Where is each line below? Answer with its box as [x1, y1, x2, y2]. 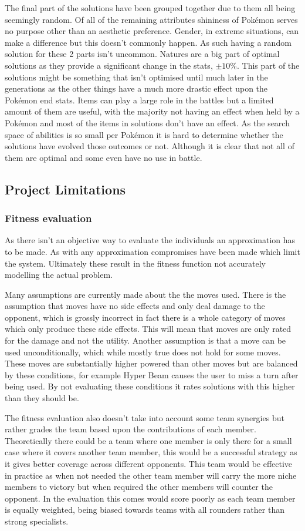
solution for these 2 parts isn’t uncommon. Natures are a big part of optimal [5, 48, 280, 60]
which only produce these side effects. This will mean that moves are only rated [5, 322, 292, 335]
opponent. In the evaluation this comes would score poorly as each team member [5, 492, 296, 504]
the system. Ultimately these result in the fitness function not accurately [5, 257, 266, 269]
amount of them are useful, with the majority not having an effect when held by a [5, 105, 300, 117]
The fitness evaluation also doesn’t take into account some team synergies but [5, 411, 284, 424]
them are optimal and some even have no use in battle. [5, 151, 202, 163]
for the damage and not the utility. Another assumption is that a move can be [5, 334, 286, 347]
